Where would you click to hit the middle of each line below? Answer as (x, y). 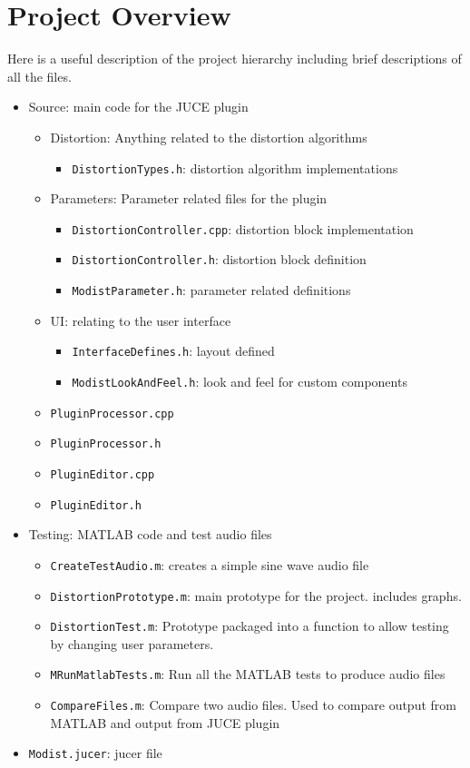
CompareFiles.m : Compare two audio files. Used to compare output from (253, 705)
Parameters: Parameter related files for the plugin (189, 198)
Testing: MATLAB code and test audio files (150, 534)
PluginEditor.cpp (103, 474)
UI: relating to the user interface (141, 320)
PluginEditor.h (96, 505)
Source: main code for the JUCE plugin (138, 107)
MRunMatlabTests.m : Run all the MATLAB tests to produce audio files (248, 674)
